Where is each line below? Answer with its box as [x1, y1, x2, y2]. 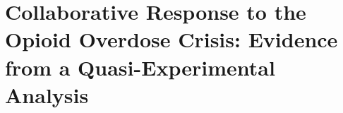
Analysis [5, 80, 89, 109]
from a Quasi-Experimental [5, 52, 275, 81]
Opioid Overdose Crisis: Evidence [5, 25, 338, 54]
